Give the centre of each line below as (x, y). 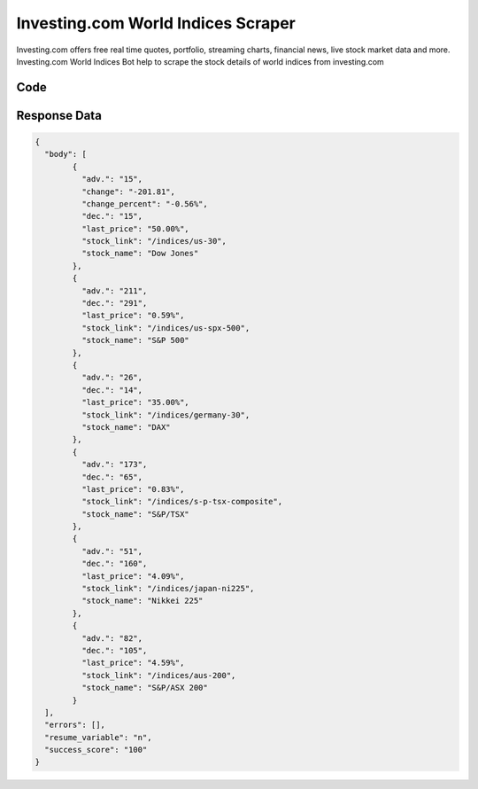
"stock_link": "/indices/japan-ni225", (168, 589)
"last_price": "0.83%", (133, 489)
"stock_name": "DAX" (126, 427)
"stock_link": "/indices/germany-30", (166, 415)
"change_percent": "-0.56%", (144, 203)
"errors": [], (75, 725)
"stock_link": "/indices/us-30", (154, 241)
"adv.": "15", (112, 179)
